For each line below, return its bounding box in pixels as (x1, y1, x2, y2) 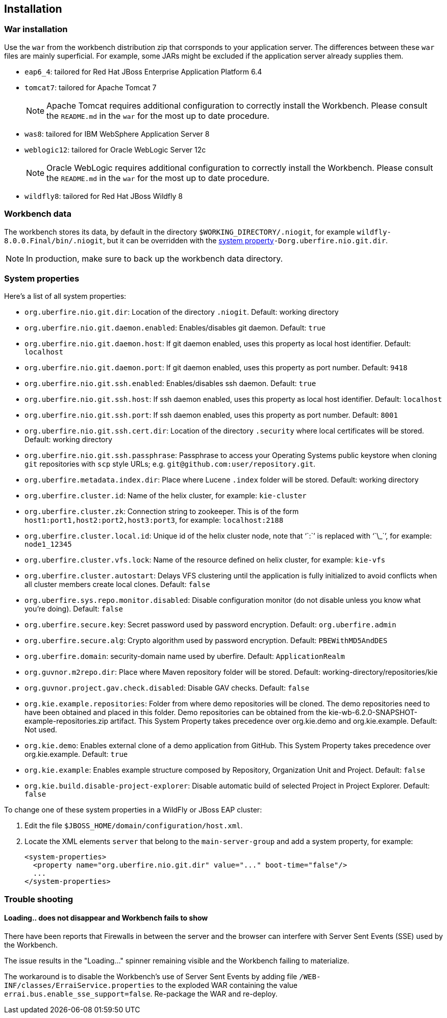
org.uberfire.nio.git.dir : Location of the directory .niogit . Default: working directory (24, 308, 339, 317)
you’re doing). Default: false (24, 604, 123, 614)
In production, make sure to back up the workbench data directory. (26, 253, 283, 264)
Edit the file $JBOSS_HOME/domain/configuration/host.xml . (24, 821, 243, 830)
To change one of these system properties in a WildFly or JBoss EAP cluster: (4, 805, 262, 815)
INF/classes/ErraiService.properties (4, 981, 155, 989)
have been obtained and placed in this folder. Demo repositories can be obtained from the (24, 708, 327, 717)
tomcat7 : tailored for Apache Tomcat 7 (24, 83, 157, 92)
